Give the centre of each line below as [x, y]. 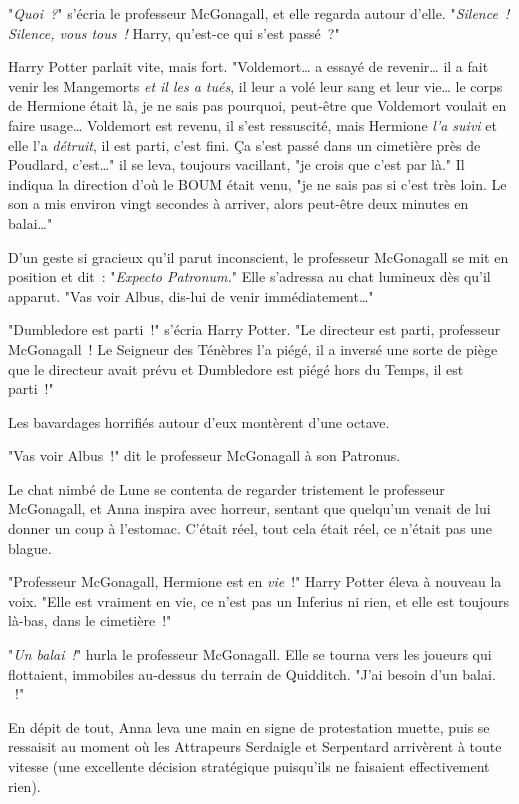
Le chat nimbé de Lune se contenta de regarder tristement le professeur [226, 488]
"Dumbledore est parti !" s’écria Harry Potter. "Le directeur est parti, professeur [254, 329]
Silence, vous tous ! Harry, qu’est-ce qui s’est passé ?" [174, 32]
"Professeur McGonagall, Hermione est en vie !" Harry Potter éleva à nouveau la [255, 581]
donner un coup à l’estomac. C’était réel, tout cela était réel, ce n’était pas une [250, 528]
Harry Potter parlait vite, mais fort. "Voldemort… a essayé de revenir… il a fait [248, 66]
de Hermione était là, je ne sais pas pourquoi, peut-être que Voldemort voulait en [257, 105]
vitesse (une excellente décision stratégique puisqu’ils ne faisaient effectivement [249, 766]
